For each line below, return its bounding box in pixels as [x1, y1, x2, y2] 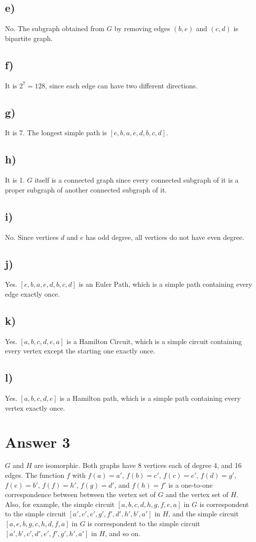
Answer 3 [5, 431, 71, 452]
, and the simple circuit [168, 508, 239, 519]
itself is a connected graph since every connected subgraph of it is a [35, 175, 239, 185]
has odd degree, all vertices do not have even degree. [85, 232, 245, 242]
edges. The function [5, 470, 65, 480]
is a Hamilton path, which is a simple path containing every [60, 393, 241, 403]
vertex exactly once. [5, 402, 65, 413]
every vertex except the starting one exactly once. [5, 346, 155, 356]
